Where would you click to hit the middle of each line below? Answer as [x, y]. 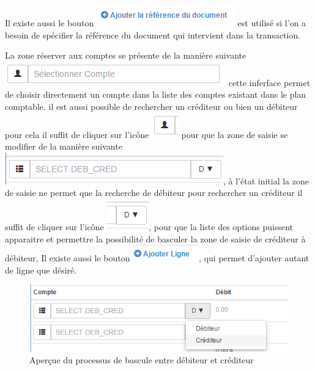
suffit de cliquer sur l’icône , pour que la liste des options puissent [149, 226]
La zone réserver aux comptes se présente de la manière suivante [126, 55]
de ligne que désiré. [41, 270]
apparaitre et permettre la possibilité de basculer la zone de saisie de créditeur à [155, 238]
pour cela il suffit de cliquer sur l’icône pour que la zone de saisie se [146, 134]
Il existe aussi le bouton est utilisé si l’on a [156, 23]
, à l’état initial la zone [266, 180]
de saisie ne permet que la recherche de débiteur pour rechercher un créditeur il [154, 193]
